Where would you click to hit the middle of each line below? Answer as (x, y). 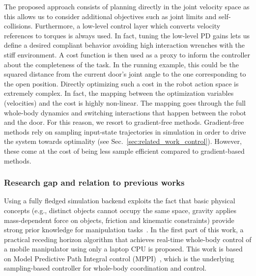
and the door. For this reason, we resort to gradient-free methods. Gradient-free (124, 122)
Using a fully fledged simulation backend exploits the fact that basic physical (120, 201)
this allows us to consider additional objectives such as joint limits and (110, 16)
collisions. (18, 26)
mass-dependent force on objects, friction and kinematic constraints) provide (119, 220)
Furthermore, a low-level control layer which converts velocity (128, 26)
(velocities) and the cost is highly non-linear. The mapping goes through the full (125, 102)
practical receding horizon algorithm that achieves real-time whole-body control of (128, 239)
